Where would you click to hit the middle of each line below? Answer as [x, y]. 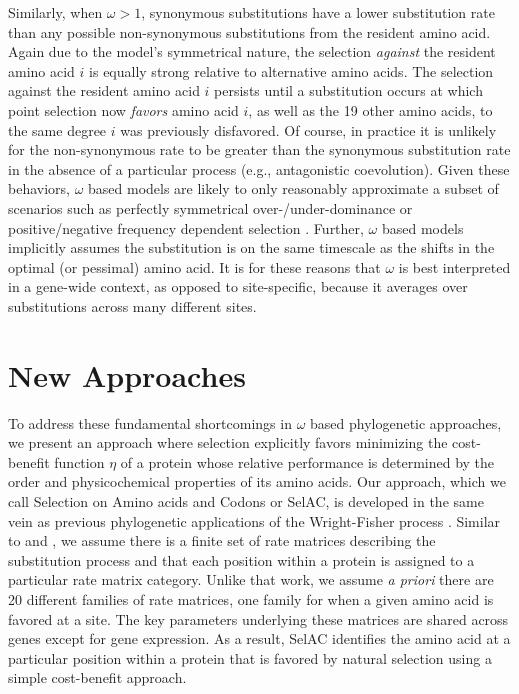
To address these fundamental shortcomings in [150, 422]
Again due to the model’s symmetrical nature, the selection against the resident [252, 51]
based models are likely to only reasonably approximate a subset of [293, 188]
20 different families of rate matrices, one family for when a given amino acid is [251, 598]
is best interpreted [454, 266]
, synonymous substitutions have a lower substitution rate [318, 12]
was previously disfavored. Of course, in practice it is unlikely [308, 129]
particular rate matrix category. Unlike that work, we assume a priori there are [251, 579]
